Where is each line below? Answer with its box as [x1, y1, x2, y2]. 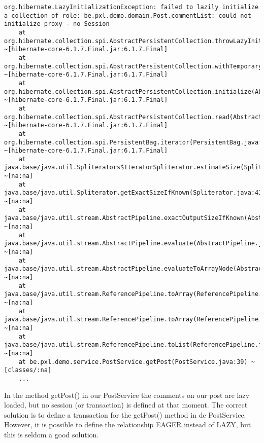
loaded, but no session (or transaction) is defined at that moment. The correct [4, 399, 248, 410]
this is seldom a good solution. [4, 429, 99, 439]
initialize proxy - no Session [4, 20, 110, 28]
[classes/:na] [4, 366, 52, 374]
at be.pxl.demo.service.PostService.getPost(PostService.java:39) [18, 358, 248, 365]
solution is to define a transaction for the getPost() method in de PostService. [4, 409, 246, 420]
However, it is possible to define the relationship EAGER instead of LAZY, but [4, 419, 251, 430]
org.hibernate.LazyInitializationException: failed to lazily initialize [4, 4, 259, 11]
